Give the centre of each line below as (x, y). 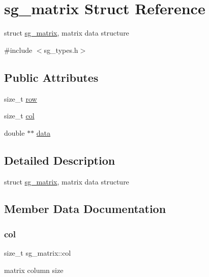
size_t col (19, 116)
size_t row (21, 98)
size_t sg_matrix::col (38, 253)
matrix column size (34, 270)
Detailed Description (60, 160)
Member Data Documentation (85, 209)
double (14, 132)
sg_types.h (61, 50)
